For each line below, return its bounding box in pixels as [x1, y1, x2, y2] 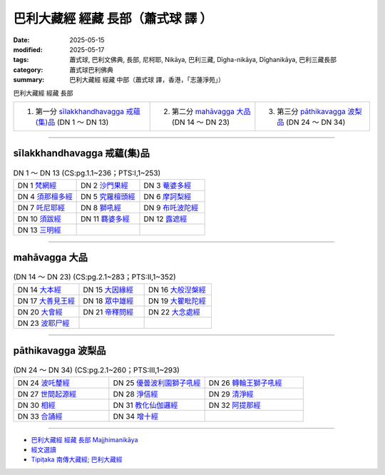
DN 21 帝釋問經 [83, 307, 134, 317]
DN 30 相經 [17, 400, 56, 410]
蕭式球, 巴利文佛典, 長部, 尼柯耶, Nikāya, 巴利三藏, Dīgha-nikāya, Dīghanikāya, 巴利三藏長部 [69, 56, 337, 64]
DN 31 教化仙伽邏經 [113, 400, 178, 410]
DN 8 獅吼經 [81, 203, 121, 213]
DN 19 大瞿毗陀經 [148, 296, 207, 306]
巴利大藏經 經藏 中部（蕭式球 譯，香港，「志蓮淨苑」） [69, 76, 225, 84]
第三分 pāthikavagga [277, 106, 346, 116]
